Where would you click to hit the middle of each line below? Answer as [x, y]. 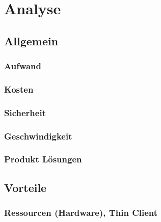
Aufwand [23, 66]
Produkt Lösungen [43, 159]
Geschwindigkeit [38, 136]
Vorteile [25, 187]
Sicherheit [25, 112]
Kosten [19, 89]
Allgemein [31, 40]
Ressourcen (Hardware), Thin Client [81, 213]
